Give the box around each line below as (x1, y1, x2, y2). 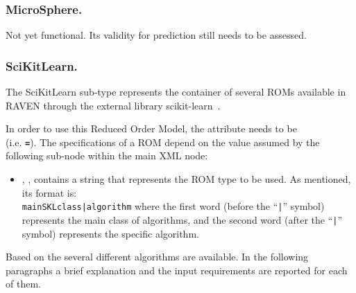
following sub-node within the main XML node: (6, 148, 208, 163)
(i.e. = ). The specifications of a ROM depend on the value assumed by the (6, 134, 320, 149)
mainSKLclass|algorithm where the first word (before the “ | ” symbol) (22, 199, 325, 213)
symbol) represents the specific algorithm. (22, 226, 199, 240)
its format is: (22, 185, 77, 199)
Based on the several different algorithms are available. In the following (6, 249, 309, 264)
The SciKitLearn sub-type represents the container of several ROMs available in (6, 85, 346, 99)
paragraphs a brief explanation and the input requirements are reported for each (6, 263, 348, 277)
